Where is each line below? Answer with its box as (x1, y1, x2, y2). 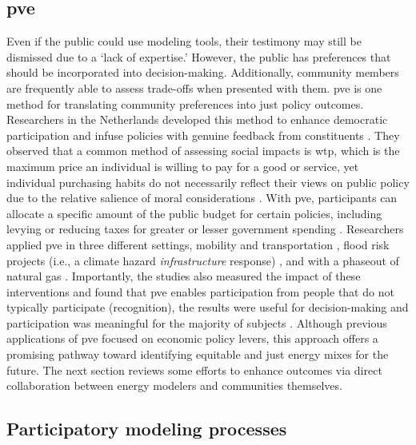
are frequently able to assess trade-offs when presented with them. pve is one (6, 79, 382, 96)
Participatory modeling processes (6, 416, 287, 441)
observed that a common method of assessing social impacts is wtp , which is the (6, 142, 400, 159)
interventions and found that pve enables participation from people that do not (6, 283, 394, 300)
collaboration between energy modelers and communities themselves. (6, 377, 342, 394)
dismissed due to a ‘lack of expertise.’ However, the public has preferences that (6, 48, 391, 65)
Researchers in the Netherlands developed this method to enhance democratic (6, 111, 388, 128)
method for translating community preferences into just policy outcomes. (6, 95, 364, 112)
